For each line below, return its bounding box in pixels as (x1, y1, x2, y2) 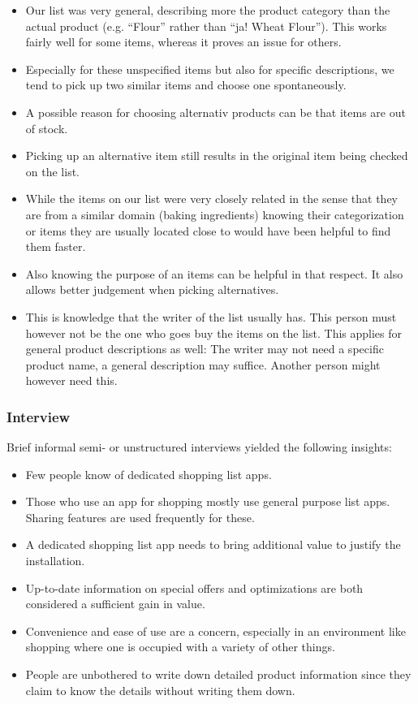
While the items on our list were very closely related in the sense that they (25, 190, 399, 207)
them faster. (25, 238, 86, 255)
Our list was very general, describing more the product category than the (25, 2, 390, 18)
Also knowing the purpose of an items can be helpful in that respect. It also (25, 265, 403, 282)
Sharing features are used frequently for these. (25, 508, 255, 525)
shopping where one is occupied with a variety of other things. (25, 638, 335, 655)
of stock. (25, 119, 68, 136)
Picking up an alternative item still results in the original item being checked (25, 147, 408, 164)
